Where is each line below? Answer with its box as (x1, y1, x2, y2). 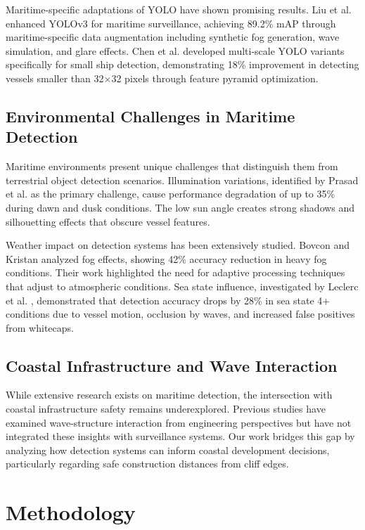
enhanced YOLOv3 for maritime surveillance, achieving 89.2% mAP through (6, 15, 336, 30)
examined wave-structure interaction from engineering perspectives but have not (6, 415, 352, 429)
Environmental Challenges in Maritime (6, 105, 295, 127)
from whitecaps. (6, 320, 74, 335)
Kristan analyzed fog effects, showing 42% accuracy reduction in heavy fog (6, 251, 327, 266)
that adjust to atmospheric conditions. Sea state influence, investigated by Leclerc (6, 278, 359, 293)
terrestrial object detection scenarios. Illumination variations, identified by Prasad (6, 172, 359, 187)
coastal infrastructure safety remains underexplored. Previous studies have (6, 401, 326, 416)
